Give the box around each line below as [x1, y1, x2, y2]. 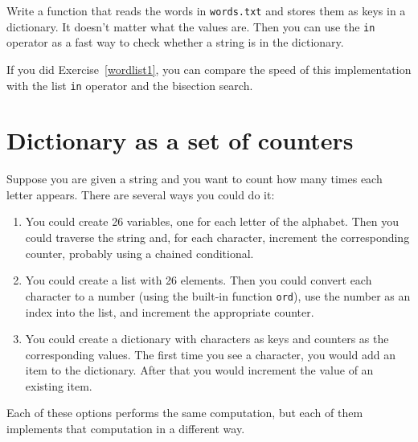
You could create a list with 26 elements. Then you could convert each [25, 272, 372, 289]
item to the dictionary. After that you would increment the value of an [25, 362, 374, 379]
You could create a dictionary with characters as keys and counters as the [25, 330, 389, 347]
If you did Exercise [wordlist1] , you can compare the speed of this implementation [6, 60, 412, 77]
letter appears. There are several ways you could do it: [6, 186, 275, 203]
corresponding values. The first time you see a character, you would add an [25, 346, 395, 362]
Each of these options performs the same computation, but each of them [6, 404, 363, 421]
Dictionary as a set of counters [6, 124, 354, 157]
